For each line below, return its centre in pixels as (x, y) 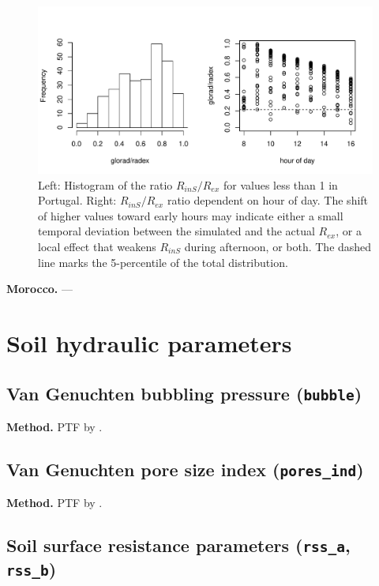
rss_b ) (32, 569)
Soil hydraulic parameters (149, 342)
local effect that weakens (97, 246)
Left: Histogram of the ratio (105, 184)
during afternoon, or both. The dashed (278, 246)
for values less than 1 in (280, 184)
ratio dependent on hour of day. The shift (268, 200)
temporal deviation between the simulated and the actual (176, 231)
